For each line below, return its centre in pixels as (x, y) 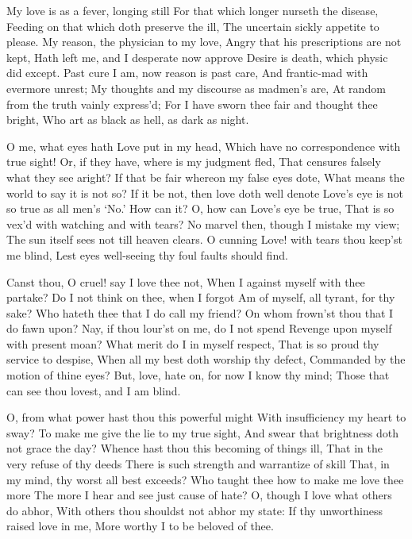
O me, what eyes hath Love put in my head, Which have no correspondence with (204, 146)
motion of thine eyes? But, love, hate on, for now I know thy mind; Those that (198, 375)
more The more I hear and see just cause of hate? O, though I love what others (199, 495)
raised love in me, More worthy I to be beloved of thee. (140, 526)
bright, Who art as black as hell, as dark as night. (128, 119)
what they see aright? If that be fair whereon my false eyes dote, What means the (206, 177)
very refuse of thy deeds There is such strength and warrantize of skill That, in (198, 464)
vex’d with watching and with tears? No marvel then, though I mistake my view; (203, 223)
